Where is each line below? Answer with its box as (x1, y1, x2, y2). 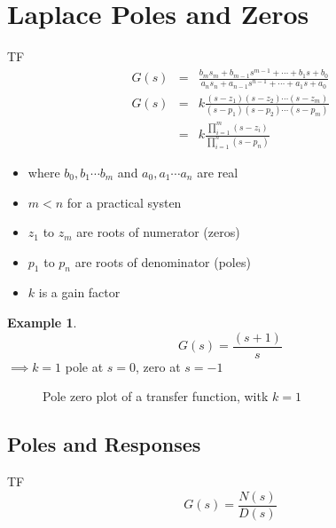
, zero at (136, 357, 181, 375)
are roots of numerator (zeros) (76, 223, 240, 241)
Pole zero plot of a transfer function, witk (43, 387, 269, 406)
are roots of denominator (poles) (74, 252, 251, 271)
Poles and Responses (7, 430, 201, 458)
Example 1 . (7, 313, 77, 332)
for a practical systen (66, 193, 182, 211)
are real (197, 162, 238, 181)
